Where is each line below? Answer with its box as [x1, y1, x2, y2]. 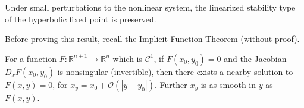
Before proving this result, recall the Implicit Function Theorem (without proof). [5, 32, 300, 45]
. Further [154, 78, 187, 90]
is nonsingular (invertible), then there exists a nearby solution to [57, 65, 293, 77]
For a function [5, 52, 57, 64]
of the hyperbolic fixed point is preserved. [5, 12, 156, 25]
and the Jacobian [224, 52, 287, 64]
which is [112, 52, 142, 64]
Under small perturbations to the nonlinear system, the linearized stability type [5, 1, 296, 13]
